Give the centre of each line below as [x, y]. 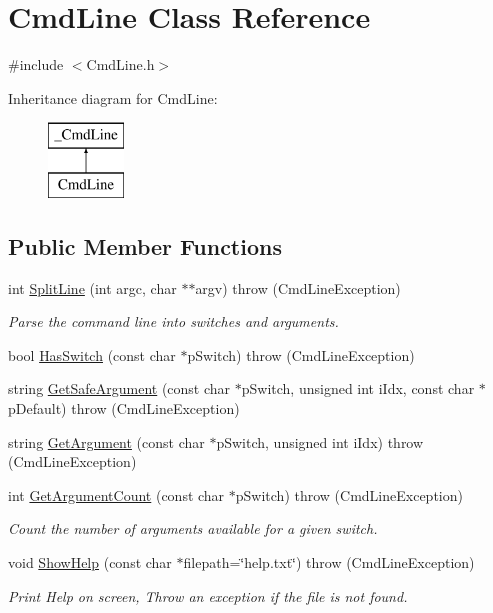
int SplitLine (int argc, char [92, 287]
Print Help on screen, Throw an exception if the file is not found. [208, 595]
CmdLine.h [120, 64]
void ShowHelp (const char [90, 562]
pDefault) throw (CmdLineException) [124, 408]
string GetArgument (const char [106, 441]
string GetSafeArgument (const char [119, 388]
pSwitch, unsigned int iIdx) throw [320, 441]
